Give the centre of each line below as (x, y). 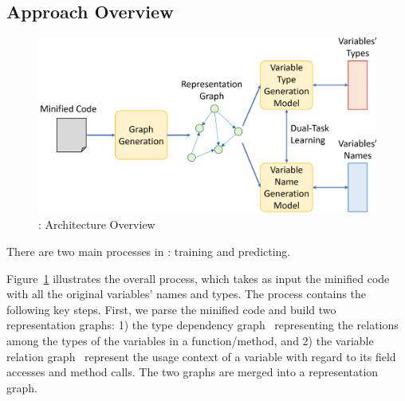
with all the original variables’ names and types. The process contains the (186, 294)
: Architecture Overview (97, 224)
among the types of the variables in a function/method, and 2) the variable (190, 341)
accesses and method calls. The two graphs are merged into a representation (193, 372)
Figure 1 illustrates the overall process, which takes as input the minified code (198, 278)
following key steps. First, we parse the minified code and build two (171, 309)
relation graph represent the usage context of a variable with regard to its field (201, 356)
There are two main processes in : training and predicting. (149, 252)
